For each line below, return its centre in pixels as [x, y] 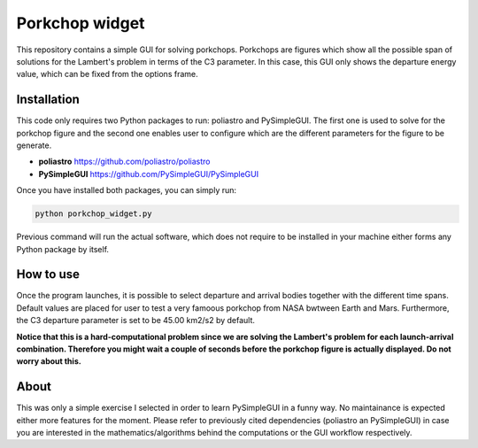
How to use [48, 274]
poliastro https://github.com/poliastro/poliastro [124, 162]
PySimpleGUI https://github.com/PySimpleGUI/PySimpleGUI [149, 174]
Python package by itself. [63, 249]
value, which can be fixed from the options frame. [107, 74]
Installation [48, 100]
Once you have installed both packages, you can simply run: [127, 190]
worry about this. [49, 361]
